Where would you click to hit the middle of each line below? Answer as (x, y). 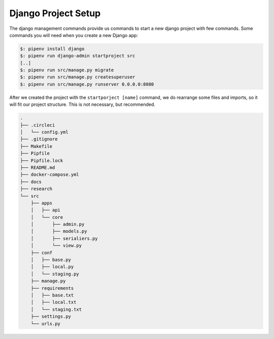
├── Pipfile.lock (42, 160)
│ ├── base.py (51, 260)
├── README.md (38, 167)
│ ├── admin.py (58, 224)
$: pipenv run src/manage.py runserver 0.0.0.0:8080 (87, 84)
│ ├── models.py (59, 231)
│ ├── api (46, 210)
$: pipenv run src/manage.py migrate (67, 70)
